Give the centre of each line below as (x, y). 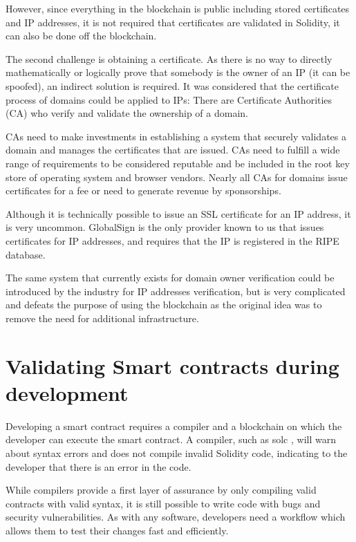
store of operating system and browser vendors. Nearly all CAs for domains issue (177, 177)
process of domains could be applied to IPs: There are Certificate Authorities (169, 99)
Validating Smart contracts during (172, 365)
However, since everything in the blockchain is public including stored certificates (178, 8)
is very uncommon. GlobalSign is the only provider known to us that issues (165, 227)
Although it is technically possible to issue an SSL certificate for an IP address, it (178, 213)
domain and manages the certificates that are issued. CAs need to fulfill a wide (173, 150)
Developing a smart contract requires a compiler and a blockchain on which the (174, 426)
